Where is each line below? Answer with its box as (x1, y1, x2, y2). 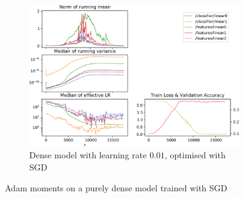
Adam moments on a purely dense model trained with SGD (5, 181, 228, 194)
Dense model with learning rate (29, 148, 147, 161)
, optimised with (165, 148, 226, 161)
